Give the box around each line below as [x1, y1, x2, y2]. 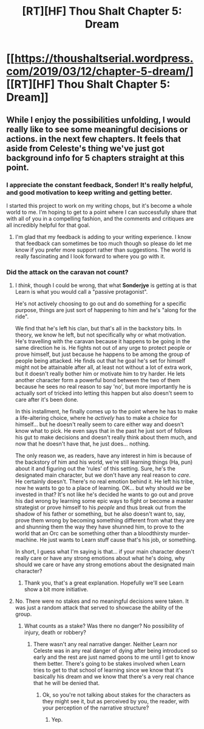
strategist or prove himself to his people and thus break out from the [15, 504, 186, 511]
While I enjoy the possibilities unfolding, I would [6, 115, 191, 125]
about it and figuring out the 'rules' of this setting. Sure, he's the [15, 465, 176, 472]
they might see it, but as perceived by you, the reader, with [42, 698, 189, 705]
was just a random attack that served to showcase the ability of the [15, 604, 183, 611]
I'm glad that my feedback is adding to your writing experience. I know [15, 233, 192, 240]
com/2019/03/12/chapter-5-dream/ [6, 65, 190, 79]
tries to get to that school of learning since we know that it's [33, 666, 183, 674]
